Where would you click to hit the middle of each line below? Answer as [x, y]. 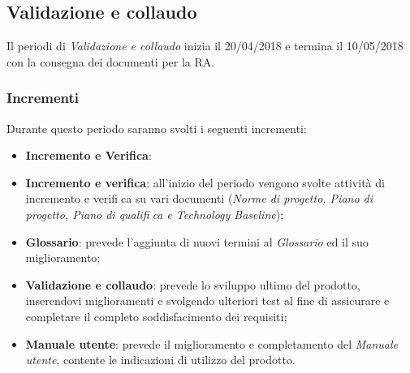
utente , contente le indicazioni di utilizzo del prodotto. [160, 360]
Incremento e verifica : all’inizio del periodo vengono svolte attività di [205, 182]
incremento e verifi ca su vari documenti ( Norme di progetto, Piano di [199, 198]
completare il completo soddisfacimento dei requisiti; [156, 316]
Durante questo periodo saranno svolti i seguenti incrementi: [157, 128]
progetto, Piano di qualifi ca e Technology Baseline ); [155, 214]
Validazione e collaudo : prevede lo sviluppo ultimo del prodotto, [193, 284]
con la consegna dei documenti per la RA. [111, 61]
